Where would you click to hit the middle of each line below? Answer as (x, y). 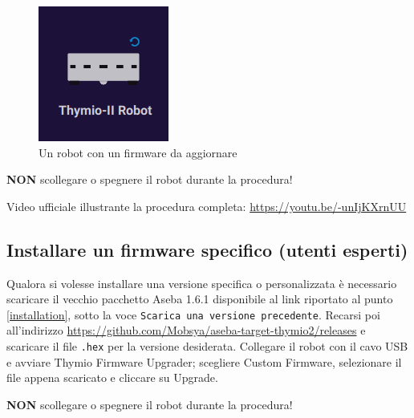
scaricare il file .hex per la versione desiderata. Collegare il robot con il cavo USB (207, 346)
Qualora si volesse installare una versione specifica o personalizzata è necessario (202, 283)
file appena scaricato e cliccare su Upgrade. (112, 377)
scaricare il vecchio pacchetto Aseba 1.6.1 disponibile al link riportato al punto (200, 299)
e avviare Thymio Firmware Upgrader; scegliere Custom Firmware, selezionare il (204, 361)
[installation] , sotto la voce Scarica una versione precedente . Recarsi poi (193, 314)
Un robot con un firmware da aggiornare (138, 152)
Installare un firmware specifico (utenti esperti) (207, 249)
